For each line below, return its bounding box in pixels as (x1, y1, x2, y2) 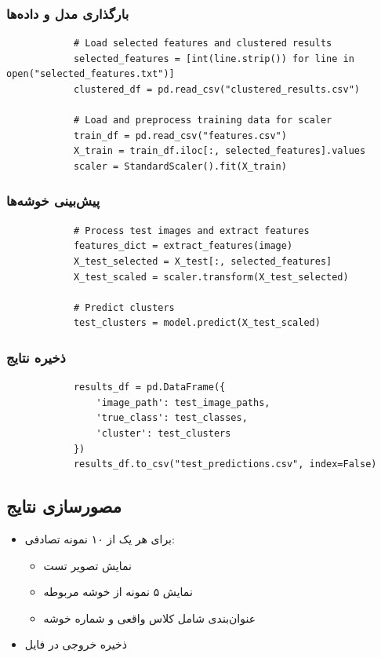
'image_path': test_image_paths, (96, 397, 270, 408)
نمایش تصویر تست (43, 557, 132, 573)
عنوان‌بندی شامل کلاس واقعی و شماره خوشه (43, 609, 256, 626)
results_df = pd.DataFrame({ (73, 382, 226, 393)
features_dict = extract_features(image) (73, 240, 293, 252)
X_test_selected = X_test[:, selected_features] (73, 255, 332, 267)
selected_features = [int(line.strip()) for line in (73, 53, 354, 64)
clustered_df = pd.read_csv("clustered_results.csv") (73, 84, 361, 95)
